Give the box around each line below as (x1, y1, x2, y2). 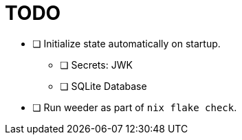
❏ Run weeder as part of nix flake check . (32, 101, 237, 113)
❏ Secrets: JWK (60, 58, 133, 71)
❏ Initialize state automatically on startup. (32, 37, 221, 49)
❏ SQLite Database (60, 80, 147, 92)
